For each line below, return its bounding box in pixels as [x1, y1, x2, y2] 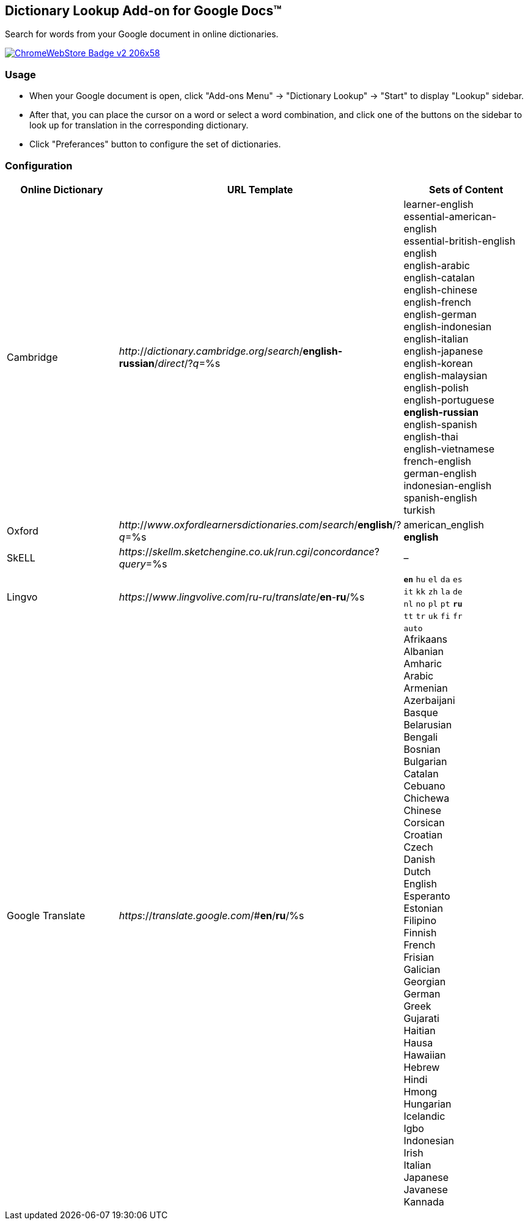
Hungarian [403, 1097, 452, 1110]
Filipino [403, 914, 437, 927]
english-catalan [403, 271, 475, 284]
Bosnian [403, 742, 441, 755]
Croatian [403, 828, 443, 841]
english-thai [403, 430, 458, 443]
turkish [403, 503, 435, 516]
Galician [403, 963, 441, 975]
